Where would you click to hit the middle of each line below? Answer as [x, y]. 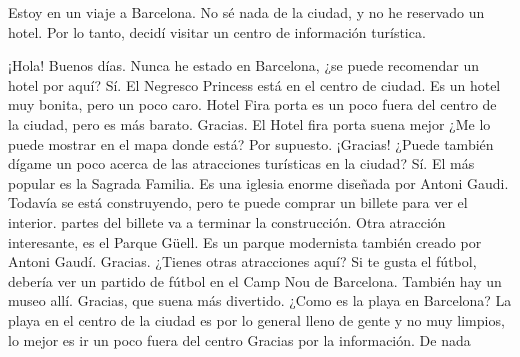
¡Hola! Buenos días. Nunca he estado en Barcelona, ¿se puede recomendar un [243, 65]
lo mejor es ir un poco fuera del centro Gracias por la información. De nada [239, 339]
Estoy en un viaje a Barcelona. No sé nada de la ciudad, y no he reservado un [246, 12]
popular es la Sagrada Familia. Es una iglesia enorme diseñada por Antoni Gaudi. [258, 182]
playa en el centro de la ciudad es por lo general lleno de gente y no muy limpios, [256, 319]
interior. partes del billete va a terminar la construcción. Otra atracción [227, 221]
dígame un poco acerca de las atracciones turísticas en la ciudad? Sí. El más [241, 163]
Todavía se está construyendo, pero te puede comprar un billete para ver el [238, 202]
